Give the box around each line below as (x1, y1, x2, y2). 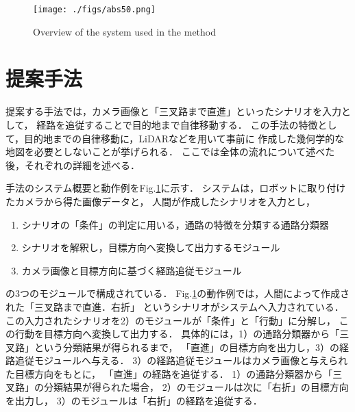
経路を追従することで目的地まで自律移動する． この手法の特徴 (36, 117, 318, 131)
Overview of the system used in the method (33, 24, 217, 38)
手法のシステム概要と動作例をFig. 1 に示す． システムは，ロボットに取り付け (5, 181, 346, 195)
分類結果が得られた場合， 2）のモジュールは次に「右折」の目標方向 (43, 380, 349, 394)
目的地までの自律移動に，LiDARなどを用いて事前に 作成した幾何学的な (24, 131, 345, 145)
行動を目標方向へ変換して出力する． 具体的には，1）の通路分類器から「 (14, 326, 340, 341)
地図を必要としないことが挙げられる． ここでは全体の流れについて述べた (5, 144, 335, 159)
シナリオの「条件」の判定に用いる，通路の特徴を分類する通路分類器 (21, 217, 329, 231)
